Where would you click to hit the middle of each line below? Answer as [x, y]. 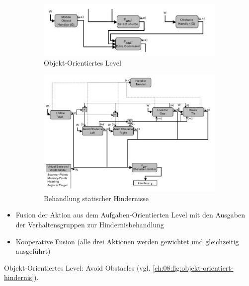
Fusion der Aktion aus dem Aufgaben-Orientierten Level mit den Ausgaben [130, 215]
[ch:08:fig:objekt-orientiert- [193, 267]
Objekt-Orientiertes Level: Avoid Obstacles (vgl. [77, 267]
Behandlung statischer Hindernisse [96, 198]
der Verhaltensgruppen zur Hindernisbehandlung [90, 224]
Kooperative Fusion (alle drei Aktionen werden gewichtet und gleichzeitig [127, 241]
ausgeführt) [33, 251]
